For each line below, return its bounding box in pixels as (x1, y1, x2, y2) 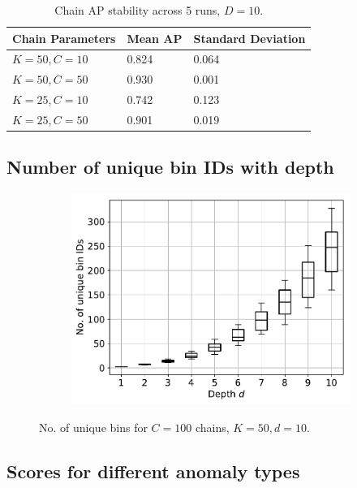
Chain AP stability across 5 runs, (54, 2, 221, 18)
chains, (195, 418, 230, 435)
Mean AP (127, 29, 183, 46)
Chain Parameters (12, 29, 116, 46)
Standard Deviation (193, 29, 306, 46)
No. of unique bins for (39, 418, 148, 435)
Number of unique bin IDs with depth (6, 154, 334, 179)
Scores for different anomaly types (6, 458, 300, 483)
